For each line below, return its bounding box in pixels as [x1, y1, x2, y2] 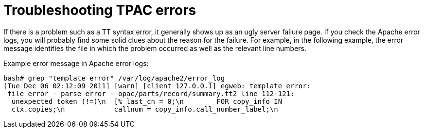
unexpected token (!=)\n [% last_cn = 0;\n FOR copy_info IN [11, 97, 283, 105]
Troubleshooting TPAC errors [3, 2, 196, 18]
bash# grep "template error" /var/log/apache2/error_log [3, 74, 225, 82]
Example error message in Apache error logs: [3, 59, 149, 67]
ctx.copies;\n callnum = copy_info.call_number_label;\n [11, 105, 278, 113]
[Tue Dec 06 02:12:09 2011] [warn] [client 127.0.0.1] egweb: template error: [3, 82, 311, 90]
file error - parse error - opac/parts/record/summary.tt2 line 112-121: [7, 89, 295, 98]
